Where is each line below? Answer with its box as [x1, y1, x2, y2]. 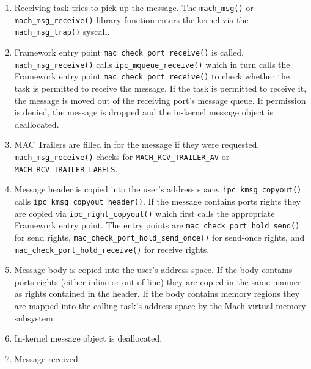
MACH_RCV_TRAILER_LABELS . [14, 162, 118, 175]
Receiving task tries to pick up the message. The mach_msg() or [14, 1, 254, 13]
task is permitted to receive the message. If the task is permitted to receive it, [14, 81, 307, 94]
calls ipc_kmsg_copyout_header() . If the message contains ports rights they [14, 194, 301, 207]
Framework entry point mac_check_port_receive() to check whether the [14, 70, 290, 82]
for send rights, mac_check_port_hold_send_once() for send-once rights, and [14, 230, 305, 243]
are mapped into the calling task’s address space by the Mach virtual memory [14, 299, 306, 312]
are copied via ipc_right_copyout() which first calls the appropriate [14, 206, 275, 219]
